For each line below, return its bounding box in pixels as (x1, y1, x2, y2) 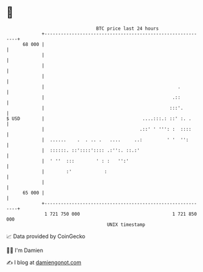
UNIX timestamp (106, 221, 146, 228)
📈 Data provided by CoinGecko (6, 233, 86, 240)
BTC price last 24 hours (96, 25, 159, 32)
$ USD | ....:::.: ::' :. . (6, 115, 191, 122)
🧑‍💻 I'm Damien (6, 247, 44, 254)
